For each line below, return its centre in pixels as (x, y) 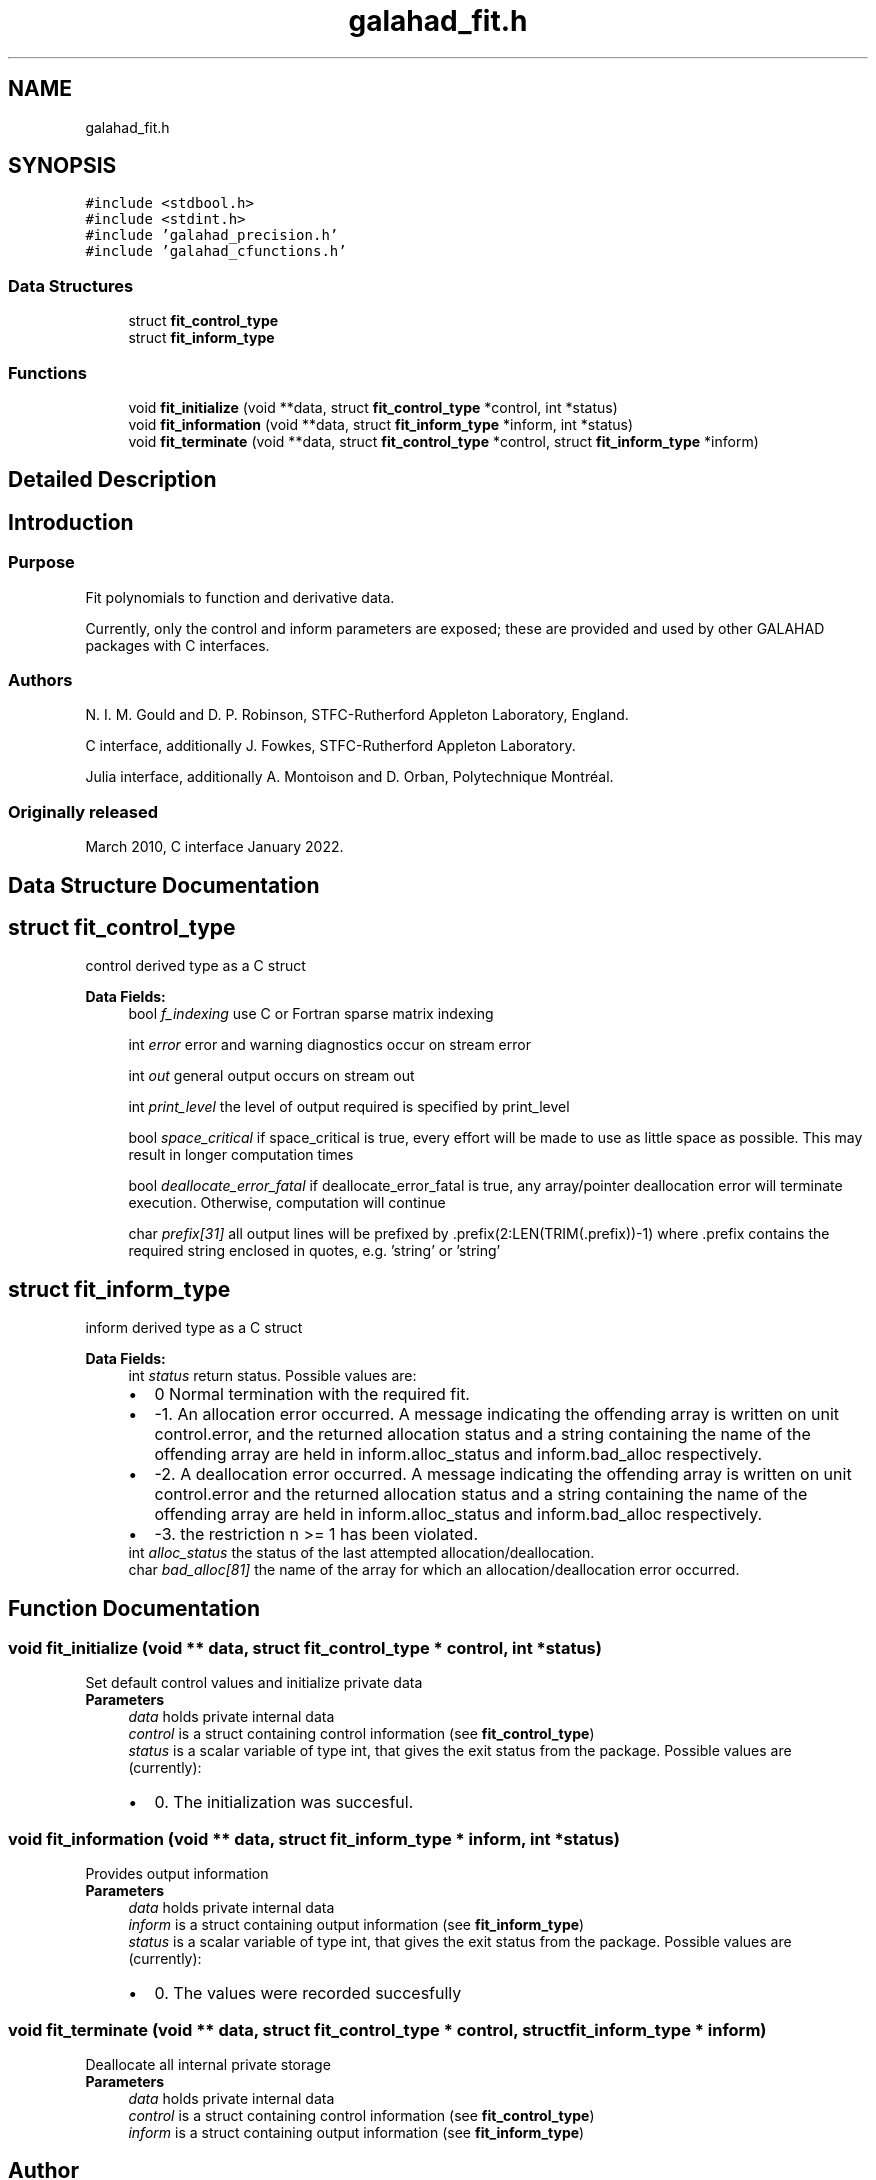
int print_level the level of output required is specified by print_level (349, 1107)
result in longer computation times (241, 1155)
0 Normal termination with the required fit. (312, 1394)
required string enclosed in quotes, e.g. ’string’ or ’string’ (314, 1251)
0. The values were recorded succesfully (308, 1993)
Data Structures (71, 285)
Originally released (83, 811)
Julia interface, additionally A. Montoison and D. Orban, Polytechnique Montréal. (349, 777)
